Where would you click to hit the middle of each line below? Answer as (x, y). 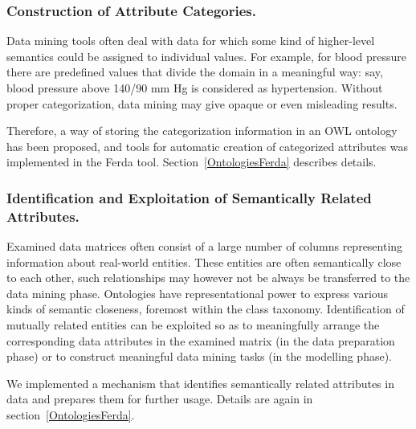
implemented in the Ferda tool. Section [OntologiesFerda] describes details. (192, 162)
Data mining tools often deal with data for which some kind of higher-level (191, 41)
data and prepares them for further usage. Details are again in (160, 399)
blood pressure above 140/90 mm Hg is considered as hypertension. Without (195, 88)
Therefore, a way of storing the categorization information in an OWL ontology (202, 131)
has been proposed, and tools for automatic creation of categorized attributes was (207, 146)
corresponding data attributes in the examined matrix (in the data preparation (201, 340)
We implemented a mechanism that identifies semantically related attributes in (200, 383)
